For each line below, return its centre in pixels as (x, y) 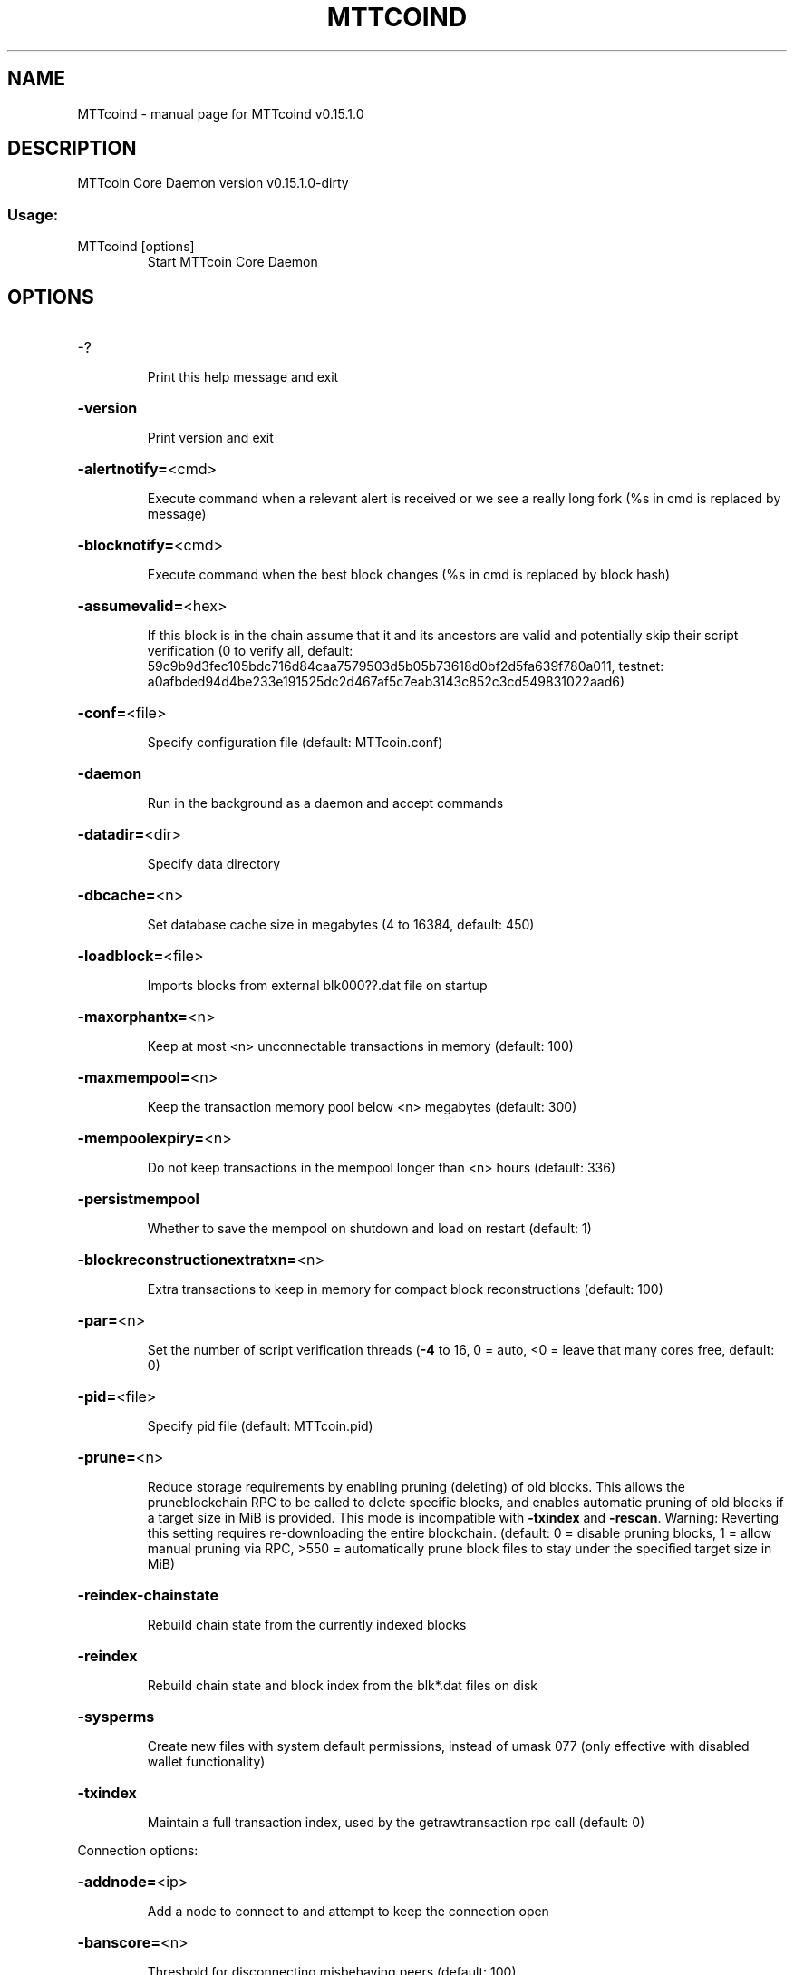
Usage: (33, 214)
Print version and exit (210, 438)
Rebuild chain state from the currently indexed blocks (307, 1625)
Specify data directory (214, 864)
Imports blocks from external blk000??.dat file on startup (317, 986)
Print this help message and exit (243, 377)
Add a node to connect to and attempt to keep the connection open (348, 1912)
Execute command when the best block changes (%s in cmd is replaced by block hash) (409, 575)
